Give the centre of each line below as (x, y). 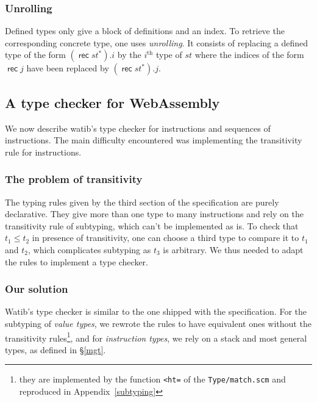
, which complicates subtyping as (89, 249)
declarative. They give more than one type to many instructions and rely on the (154, 214)
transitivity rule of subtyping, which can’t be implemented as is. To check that (152, 225)
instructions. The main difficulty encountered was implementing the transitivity (154, 140)
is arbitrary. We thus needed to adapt (233, 249)
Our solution (37, 289)
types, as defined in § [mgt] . (55, 349)
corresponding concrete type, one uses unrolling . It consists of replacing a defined (156, 42)
